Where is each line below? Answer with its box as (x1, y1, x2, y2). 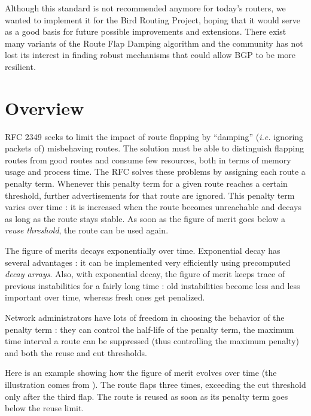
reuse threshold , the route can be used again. (5, 224, 169, 236)
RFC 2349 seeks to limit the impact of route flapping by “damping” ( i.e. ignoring (5, 130, 304, 142)
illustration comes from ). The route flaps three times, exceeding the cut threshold (5, 378, 306, 390)
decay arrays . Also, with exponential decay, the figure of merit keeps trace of (5, 268, 285, 280)
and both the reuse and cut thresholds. (5, 346, 147, 359)
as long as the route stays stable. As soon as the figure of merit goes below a (5, 212, 285, 224)
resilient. (5, 60, 36, 72)
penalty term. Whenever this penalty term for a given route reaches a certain (5, 177, 288, 190)
